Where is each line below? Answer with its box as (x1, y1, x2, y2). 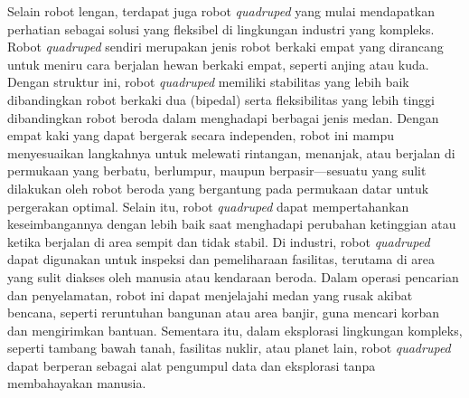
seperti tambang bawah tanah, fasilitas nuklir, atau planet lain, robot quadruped (7, 338, 451, 357)
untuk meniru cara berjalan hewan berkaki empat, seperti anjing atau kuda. (7, 54, 429, 73)
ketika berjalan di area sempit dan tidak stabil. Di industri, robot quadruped (7, 232, 430, 251)
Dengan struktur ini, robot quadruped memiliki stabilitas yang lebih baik (7, 72, 409, 91)
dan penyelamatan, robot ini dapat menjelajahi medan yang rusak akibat (7, 285, 413, 304)
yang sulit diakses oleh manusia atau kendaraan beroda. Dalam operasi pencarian (7, 267, 459, 286)
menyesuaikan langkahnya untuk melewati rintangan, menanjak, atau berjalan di (7, 143, 455, 162)
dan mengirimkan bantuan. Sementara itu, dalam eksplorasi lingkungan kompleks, (7, 320, 463, 339)
